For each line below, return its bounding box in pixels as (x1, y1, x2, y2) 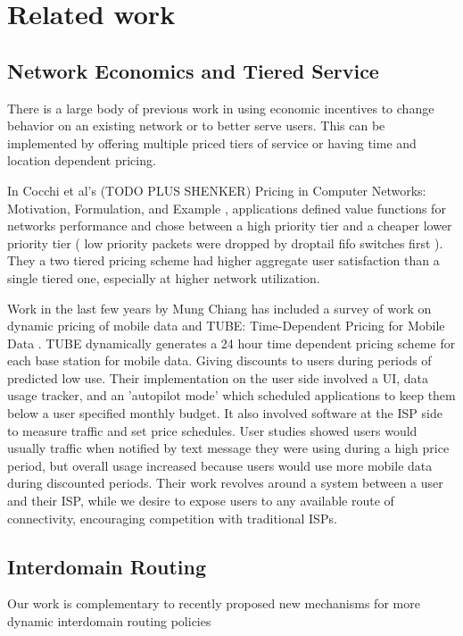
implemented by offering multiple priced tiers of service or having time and (7, 133, 417, 152)
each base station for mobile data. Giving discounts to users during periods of (7, 351, 432, 370)
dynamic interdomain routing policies (7, 612, 211, 631)
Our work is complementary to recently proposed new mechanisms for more (7, 594, 420, 613)
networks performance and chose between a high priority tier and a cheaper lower (7, 216, 452, 235)
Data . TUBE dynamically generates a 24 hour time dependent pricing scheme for (7, 333, 456, 352)
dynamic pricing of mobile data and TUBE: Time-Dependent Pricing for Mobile (7, 316, 445, 335)
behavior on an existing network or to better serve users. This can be (7, 116, 385, 135)
